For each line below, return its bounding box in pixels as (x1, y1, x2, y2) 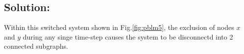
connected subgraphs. (4, 41, 68, 51)
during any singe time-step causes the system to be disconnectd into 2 (23, 31, 233, 41)
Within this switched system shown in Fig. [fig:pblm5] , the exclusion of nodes (4, 22, 234, 32)
